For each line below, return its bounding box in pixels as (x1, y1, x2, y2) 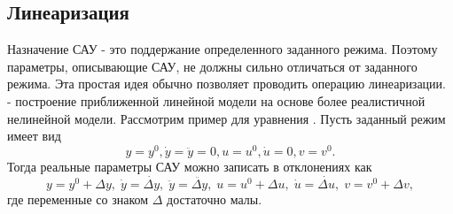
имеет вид (7, 126, 61, 145)
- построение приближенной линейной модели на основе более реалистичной (7, 91, 426, 110)
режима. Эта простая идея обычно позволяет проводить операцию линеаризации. (7, 74, 446, 93)
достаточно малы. (167, 189, 262, 208)
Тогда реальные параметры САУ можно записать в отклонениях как (7, 157, 372, 175)
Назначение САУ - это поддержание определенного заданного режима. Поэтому (7, 40, 438, 58)
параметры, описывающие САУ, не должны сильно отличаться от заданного (7, 57, 418, 75)
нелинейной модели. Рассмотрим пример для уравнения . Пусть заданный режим (7, 109, 446, 127)
